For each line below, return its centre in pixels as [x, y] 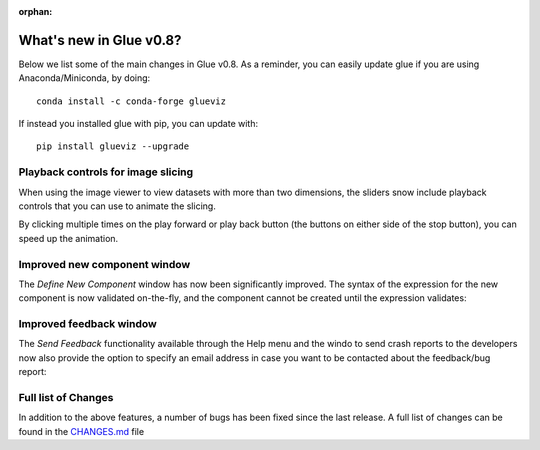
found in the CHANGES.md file [81, 431]
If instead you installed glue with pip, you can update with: [138, 124]
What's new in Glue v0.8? [100, 40]
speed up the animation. [68, 238]
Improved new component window [104, 264]
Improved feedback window [87, 324]
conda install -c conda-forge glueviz [131, 101]
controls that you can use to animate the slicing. [117, 206]
